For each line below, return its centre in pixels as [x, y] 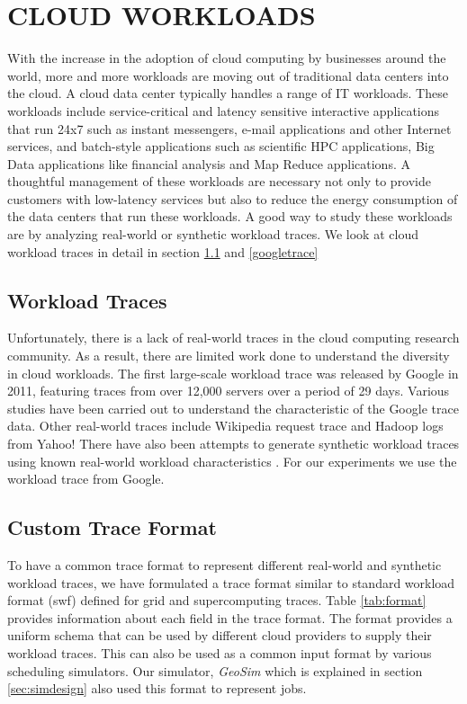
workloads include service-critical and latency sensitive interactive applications [224, 110]
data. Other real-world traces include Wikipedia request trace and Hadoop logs [225, 426]
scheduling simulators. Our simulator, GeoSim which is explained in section [215, 670]
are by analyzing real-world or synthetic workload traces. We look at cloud [213, 234]
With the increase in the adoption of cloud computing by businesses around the [227, 58]
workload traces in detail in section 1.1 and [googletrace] [163, 251]
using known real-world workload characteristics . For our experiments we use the [232, 461]
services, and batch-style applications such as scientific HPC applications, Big [221, 146]
